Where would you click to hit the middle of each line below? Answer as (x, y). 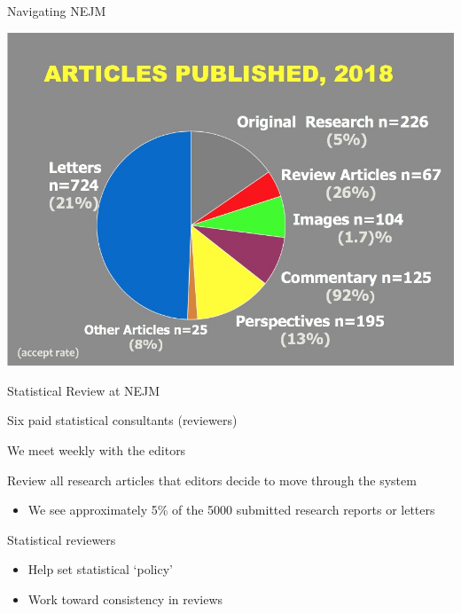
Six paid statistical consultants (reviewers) (122, 420)
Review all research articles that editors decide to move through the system (212, 480)
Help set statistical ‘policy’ (100, 569)
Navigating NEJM (57, 11)
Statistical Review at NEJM (84, 390)
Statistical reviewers (62, 539)
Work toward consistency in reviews (125, 598)
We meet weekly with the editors (97, 450)
